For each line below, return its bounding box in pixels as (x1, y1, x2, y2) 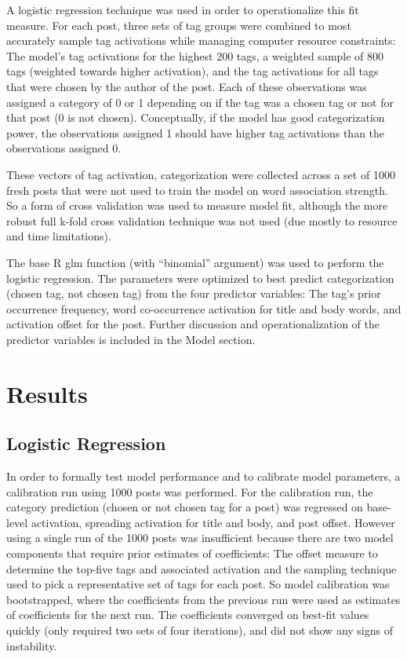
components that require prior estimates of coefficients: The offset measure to (6, 545, 378, 562)
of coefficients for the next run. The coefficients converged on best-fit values (6, 606, 369, 623)
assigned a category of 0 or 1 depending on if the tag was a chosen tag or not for (6, 93, 394, 110)
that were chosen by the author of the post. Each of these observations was (6, 78, 367, 94)
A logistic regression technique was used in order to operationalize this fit (6, 2, 359, 17)
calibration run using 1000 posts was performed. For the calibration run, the (6, 483, 373, 500)
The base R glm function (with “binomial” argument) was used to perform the (6, 254, 384, 270)
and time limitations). (6, 228, 111, 244)
